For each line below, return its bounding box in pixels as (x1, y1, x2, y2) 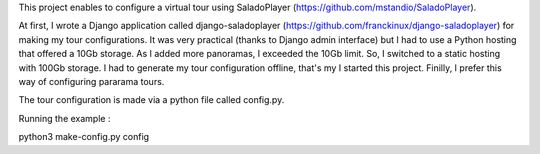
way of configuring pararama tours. (18, 75, 165, 87)
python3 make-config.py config (18, 131, 150, 143)
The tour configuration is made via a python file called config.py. (18, 94, 285, 106)
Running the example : (18, 112, 111, 124)
